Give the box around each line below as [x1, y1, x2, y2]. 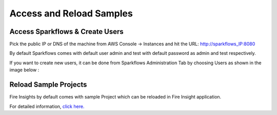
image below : [9, 67, 39, 73]
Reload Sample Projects [9, 80, 87, 89]
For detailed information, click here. [9, 103, 85, 109]
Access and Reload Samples [9, 8, 133, 19]
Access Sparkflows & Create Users [9, 27, 124, 36]
